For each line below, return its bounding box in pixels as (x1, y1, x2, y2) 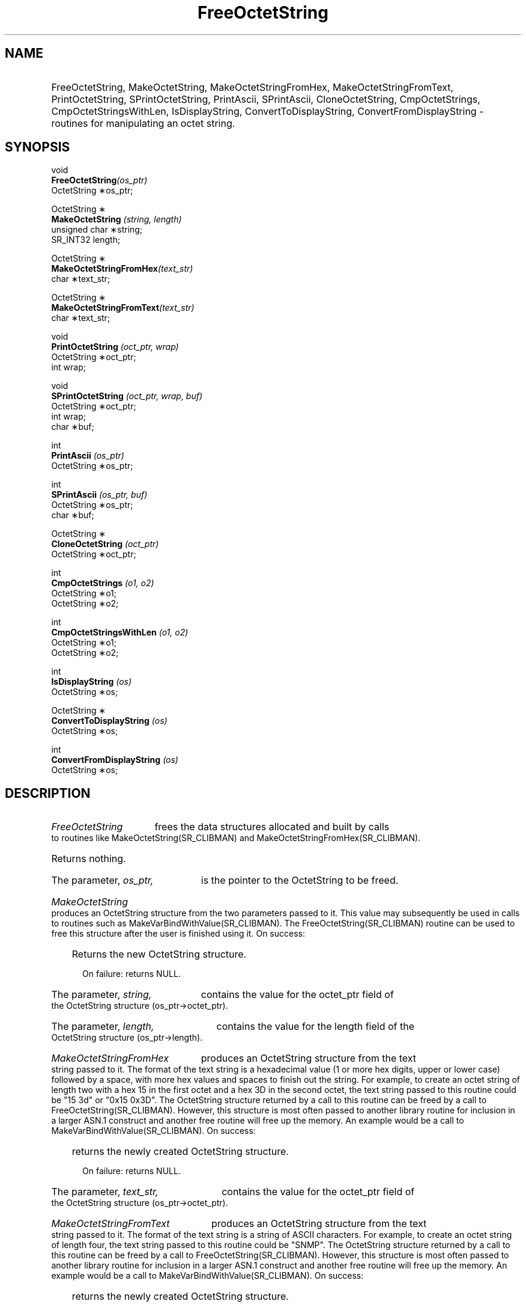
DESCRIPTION (5, 785, 91, 801)
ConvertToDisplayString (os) (51, 715, 168, 726)
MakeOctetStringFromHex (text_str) (51, 263, 193, 274)
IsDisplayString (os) (51, 676, 132, 687)
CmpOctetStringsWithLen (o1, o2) (51, 627, 189, 638)
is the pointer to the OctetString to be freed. (201, 874, 399, 887)
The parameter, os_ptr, (51, 874, 154, 887)
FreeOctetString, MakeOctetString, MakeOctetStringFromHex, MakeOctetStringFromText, (51, 81, 454, 93)
